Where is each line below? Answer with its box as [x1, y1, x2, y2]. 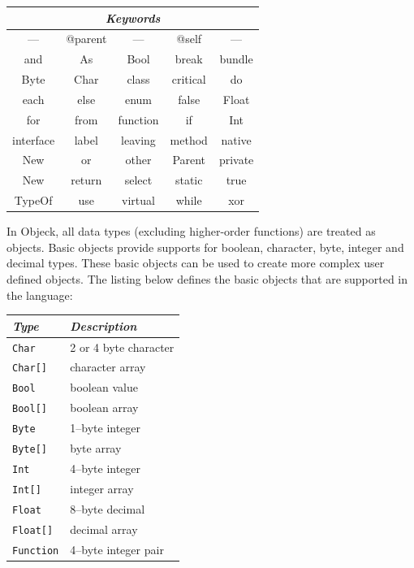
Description [70, 317, 137, 334]
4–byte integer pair [70, 540, 164, 557]
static [175, 171, 203, 189]
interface [12, 131, 55, 148]
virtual [122, 192, 155, 209]
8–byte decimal [70, 500, 145, 517]
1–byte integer [70, 419, 141, 436]
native [221, 131, 252, 148]
